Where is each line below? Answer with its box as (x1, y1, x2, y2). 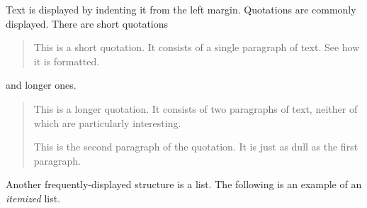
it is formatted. (33, 53, 100, 68)
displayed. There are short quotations (6, 16, 169, 31)
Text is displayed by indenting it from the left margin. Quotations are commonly (6, 2, 356, 16)
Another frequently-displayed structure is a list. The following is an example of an (6, 177, 362, 192)
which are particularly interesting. (33, 115, 181, 130)
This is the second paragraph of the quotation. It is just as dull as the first (33, 139, 358, 154)
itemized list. (6, 190, 61, 205)
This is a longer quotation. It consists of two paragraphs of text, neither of (33, 101, 358, 116)
